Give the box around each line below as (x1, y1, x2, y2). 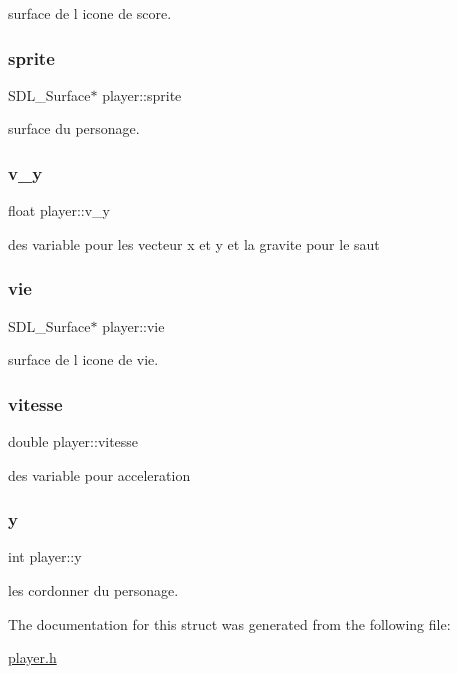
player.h (8, 647, 57, 668)
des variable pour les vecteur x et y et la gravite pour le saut (8, 233, 380, 254)
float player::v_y (8, 200, 110, 221)
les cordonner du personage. (8, 580, 179, 601)
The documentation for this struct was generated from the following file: (8, 613, 451, 634)
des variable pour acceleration (8, 464, 191, 485)
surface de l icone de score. (8, 3, 172, 23)
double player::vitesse (8, 431, 139, 452)
